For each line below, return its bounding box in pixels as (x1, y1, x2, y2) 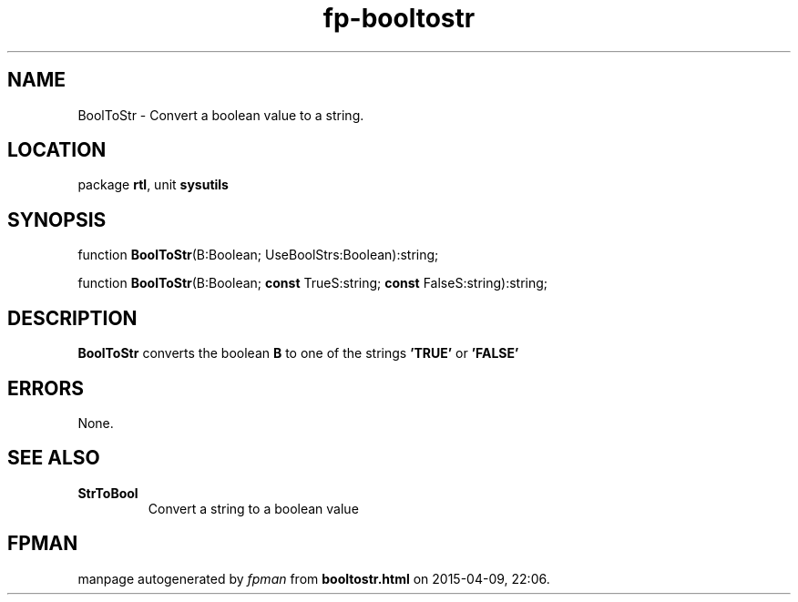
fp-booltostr (322, 3, 476, 34)
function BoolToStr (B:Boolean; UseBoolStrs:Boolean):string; (77, 247, 439, 263)
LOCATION (7, 138, 107, 162)
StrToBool (77, 485, 138, 501)
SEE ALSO (7, 446, 100, 470)
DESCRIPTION (7, 306, 138, 330)
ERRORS (7, 376, 85, 400)
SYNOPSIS (7, 208, 107, 231)
